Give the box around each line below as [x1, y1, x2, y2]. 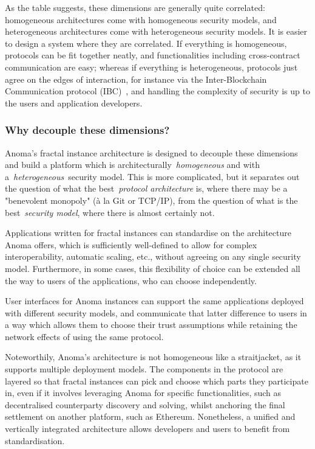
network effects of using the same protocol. [5, 330, 164, 343]
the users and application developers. [5, 96, 143, 109]
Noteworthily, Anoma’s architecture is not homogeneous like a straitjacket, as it [5, 350, 302, 363]
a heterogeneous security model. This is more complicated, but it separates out [5, 170, 300, 183]
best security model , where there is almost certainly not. [5, 206, 215, 218]
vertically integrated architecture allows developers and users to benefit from [5, 422, 290, 435]
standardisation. [5, 434, 65, 447]
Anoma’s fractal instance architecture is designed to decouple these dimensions [5, 146, 298, 159]
